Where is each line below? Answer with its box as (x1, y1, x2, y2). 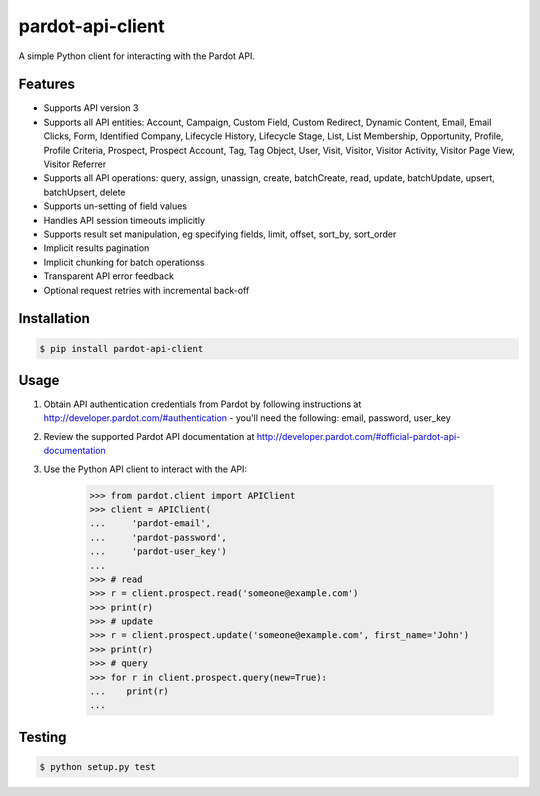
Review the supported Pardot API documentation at (43, 430, 255, 442)
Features (18, 76, 75, 93)
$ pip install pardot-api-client (39, 343, 204, 354)
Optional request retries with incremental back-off (43, 284, 250, 296)
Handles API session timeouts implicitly (43, 214, 205, 226)
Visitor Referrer (43, 158, 107, 170)
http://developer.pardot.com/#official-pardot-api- (256, 430, 461, 442)
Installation (18, 310, 90, 327)
